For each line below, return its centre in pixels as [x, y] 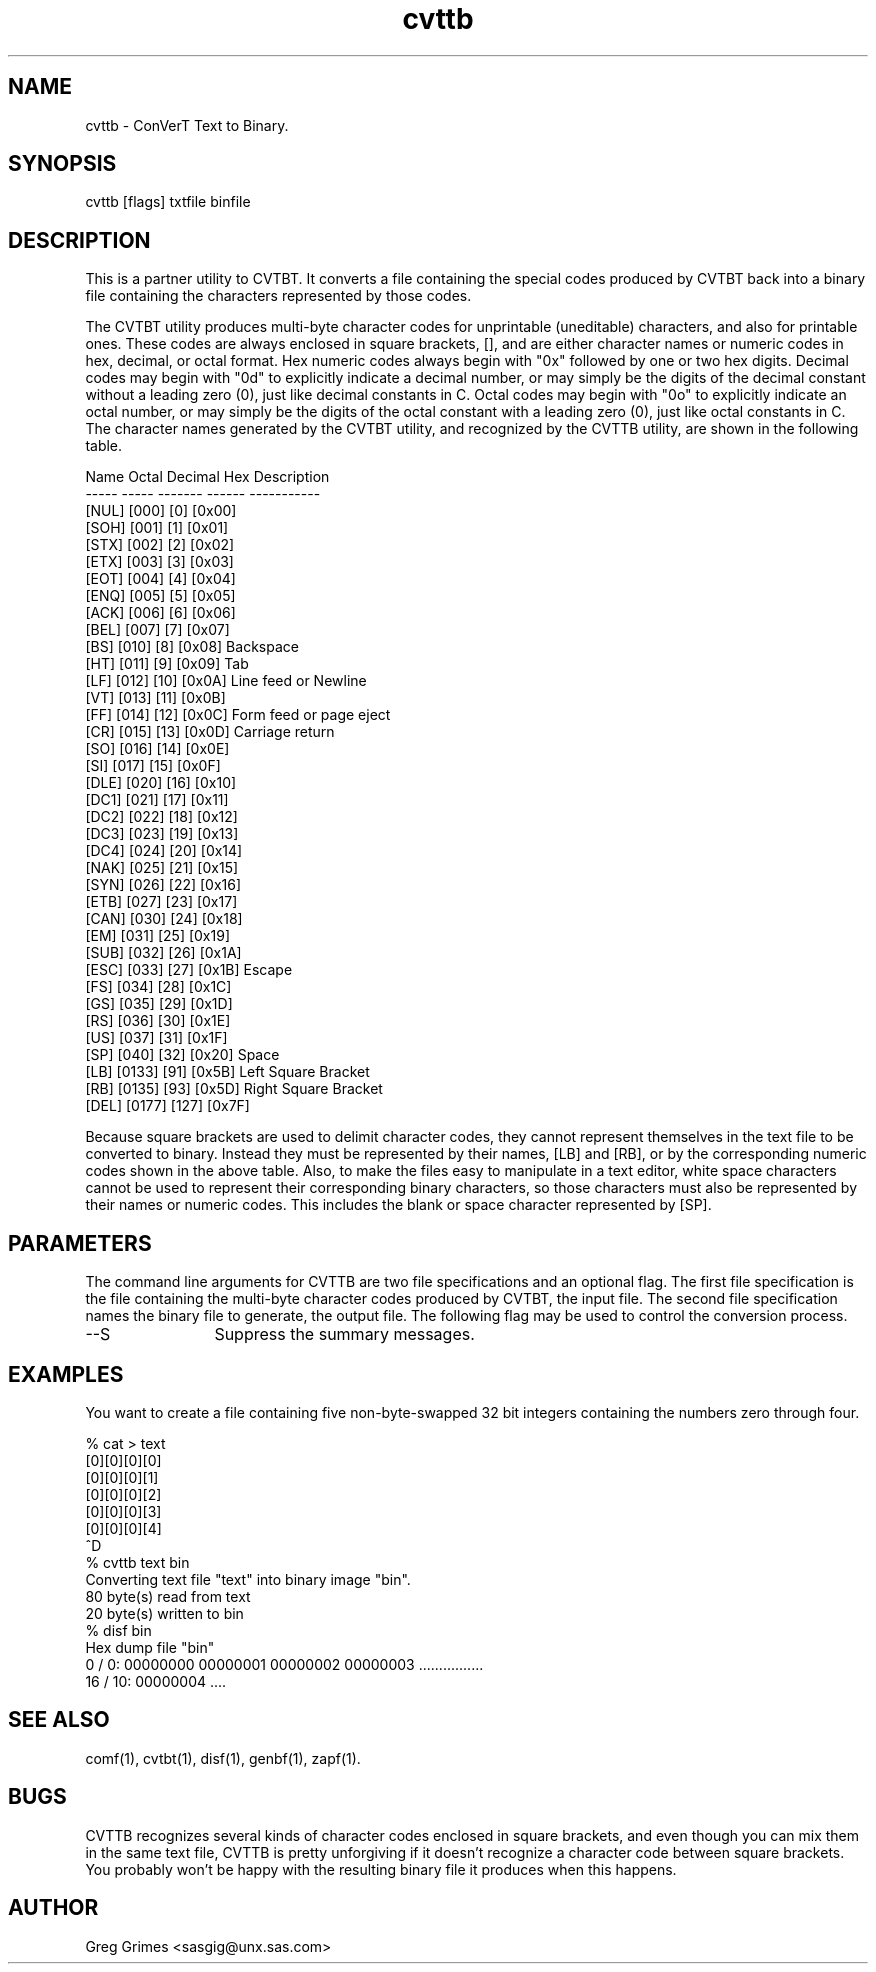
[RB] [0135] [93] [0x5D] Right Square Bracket [234, 1089]
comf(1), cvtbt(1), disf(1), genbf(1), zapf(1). [223, 1758]
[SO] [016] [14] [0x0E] [157, 749]
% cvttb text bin [137, 1562]
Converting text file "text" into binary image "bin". [248, 1579]
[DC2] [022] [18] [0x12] [161, 817]
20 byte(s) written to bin [164, 1613]
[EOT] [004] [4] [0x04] [160, 579]
